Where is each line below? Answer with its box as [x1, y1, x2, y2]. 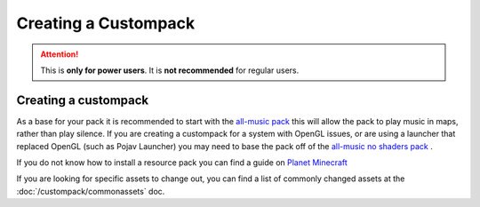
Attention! [40, 49, 79, 60]
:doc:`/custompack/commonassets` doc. [16, 186, 165, 196]
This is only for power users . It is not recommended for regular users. [40, 65, 300, 76]
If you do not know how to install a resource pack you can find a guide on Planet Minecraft [16, 157, 348, 168]
